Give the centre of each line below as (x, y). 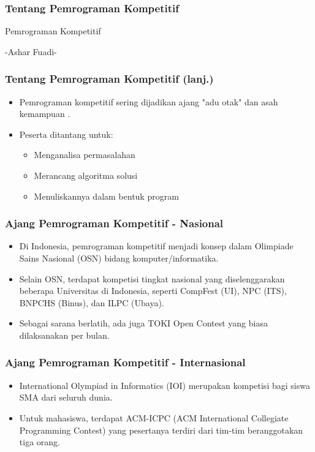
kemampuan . (45, 114)
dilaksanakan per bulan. (64, 335)
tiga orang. (40, 442)
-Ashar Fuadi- (31, 51)
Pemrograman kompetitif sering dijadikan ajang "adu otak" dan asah (149, 101)
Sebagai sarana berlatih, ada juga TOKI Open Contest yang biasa (143, 323)
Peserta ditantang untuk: (66, 134)
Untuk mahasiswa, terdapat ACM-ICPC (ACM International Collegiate (154, 417)
